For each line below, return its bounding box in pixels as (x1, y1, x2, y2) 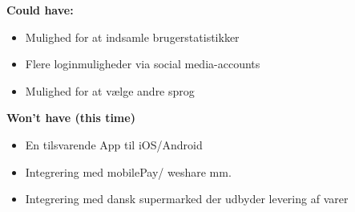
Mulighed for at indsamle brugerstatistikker (25, 28, 240, 45)
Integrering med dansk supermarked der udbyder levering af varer (25, 190, 349, 207)
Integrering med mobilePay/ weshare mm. (25, 163, 232, 180)
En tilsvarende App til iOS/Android (25, 136, 203, 153)
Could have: (6, 2, 74, 18)
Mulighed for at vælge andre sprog (25, 82, 195, 99)
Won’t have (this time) (6, 109, 135, 126)
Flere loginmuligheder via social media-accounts (25, 55, 260, 72)
